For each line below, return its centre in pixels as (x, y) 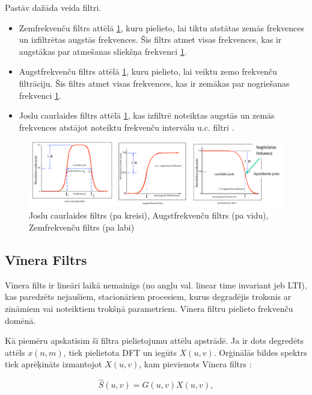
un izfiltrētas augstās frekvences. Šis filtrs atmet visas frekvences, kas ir (150, 39)
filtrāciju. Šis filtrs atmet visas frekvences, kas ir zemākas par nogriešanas (154, 83)
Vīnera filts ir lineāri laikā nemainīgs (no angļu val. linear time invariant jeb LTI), (156, 285)
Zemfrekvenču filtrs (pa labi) (82, 227)
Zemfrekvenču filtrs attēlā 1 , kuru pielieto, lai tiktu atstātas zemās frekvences (161, 27)
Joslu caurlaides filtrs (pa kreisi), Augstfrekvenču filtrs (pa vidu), (149, 215)
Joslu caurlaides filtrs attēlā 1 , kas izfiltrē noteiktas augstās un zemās (147, 115)
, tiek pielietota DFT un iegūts (120, 352)
